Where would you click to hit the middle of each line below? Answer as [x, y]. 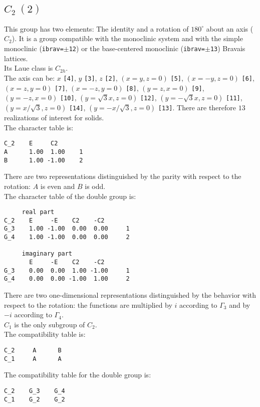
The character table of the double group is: [70, 196]
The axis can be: [30, 77]
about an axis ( [230, 28]
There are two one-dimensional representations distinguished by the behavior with [130, 295]
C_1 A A [33, 359]
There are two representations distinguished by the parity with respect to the [123, 176]
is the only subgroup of [50, 324]
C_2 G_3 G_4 [35, 391]
